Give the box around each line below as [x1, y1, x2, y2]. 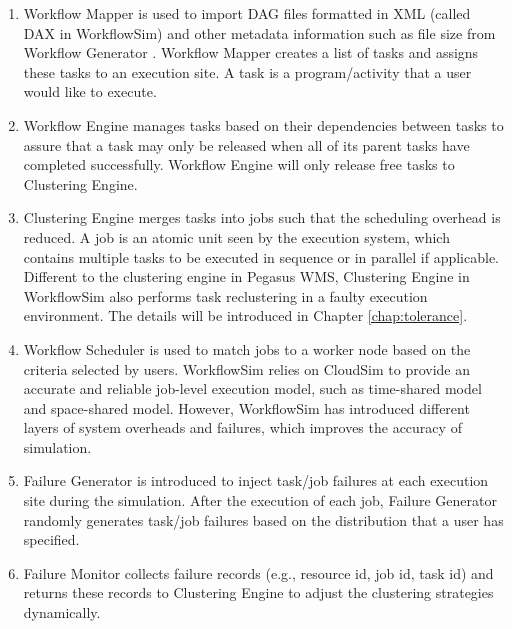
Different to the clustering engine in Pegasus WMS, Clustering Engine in [23, 266, 470, 287]
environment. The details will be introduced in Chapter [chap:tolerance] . [23, 305, 468, 326]
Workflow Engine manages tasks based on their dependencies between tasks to [23, 114, 504, 135]
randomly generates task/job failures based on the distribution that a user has [23, 509, 504, 530]
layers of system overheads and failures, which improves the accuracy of [23, 417, 462, 438]
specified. [23, 529, 80, 550]
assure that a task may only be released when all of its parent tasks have [23, 134, 470, 155]
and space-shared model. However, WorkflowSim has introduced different [23, 397, 470, 418]
